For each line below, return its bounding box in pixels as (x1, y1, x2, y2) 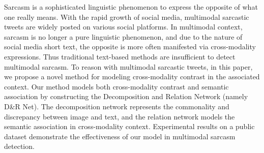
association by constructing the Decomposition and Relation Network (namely (4, 91, 248, 102)
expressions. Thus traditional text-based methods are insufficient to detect (4, 51, 236, 62)
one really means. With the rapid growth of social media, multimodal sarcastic (4, 11, 249, 22)
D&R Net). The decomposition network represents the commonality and (4, 101, 229, 111)
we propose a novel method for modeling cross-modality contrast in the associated (4, 71, 260, 82)
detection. (4, 141, 35, 151)
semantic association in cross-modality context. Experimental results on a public (4, 121, 255, 132)
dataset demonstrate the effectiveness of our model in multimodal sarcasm (4, 131, 236, 141)
